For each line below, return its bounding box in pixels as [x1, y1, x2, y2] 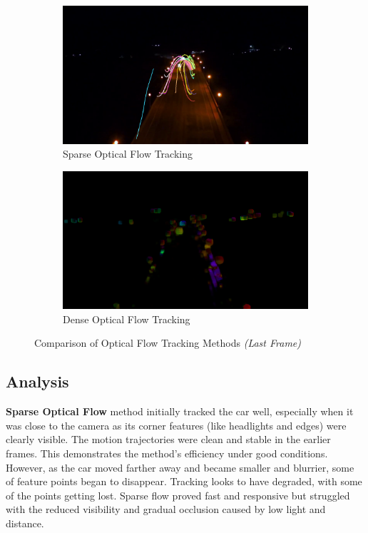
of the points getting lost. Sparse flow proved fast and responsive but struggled [6, 487, 350, 502]
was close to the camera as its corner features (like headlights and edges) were [6, 417, 347, 432]
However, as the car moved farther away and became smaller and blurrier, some [6, 460, 354, 474]
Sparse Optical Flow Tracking [63, 146, 193, 161]
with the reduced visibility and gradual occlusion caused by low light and [6, 502, 326, 517]
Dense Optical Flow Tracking [63, 311, 190, 326]
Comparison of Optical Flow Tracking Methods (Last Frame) [34, 335, 302, 350]
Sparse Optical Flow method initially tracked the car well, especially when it [6, 404, 354, 419]
